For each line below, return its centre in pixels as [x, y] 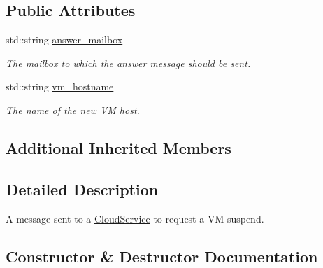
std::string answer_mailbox [64, 40]
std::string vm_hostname [60, 86]
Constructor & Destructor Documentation [162, 256]
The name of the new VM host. [73, 110]
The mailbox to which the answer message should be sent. [128, 63]
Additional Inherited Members [119, 147]
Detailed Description [82, 189]
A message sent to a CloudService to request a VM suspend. [135, 218]
